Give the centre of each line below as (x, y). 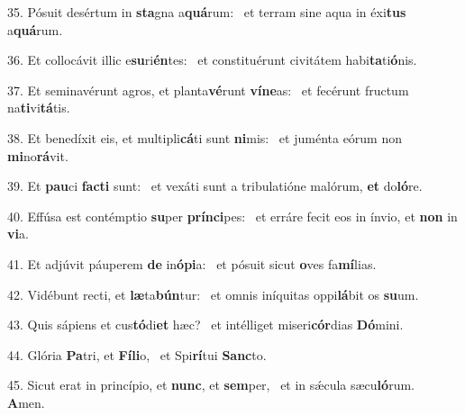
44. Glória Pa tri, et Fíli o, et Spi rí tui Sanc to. (137, 354)
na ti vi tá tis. (39, 108)
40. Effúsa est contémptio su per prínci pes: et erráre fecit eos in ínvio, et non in (232, 216)
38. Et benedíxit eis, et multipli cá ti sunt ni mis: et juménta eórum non (205, 137)
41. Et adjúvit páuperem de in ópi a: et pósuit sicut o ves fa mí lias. (192, 263)
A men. (26, 402)
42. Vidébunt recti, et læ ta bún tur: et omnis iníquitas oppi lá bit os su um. (213, 294)
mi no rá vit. (38, 155)
